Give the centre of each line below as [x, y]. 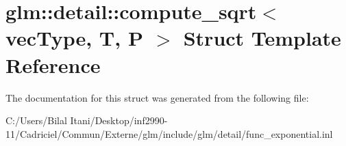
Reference [53, 64]
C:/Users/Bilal [36, 120]
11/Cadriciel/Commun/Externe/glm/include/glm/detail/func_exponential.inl [169, 133]
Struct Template [262, 38]
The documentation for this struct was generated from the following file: [157, 97]
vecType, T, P [74, 38]
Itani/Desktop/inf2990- [119, 120]
